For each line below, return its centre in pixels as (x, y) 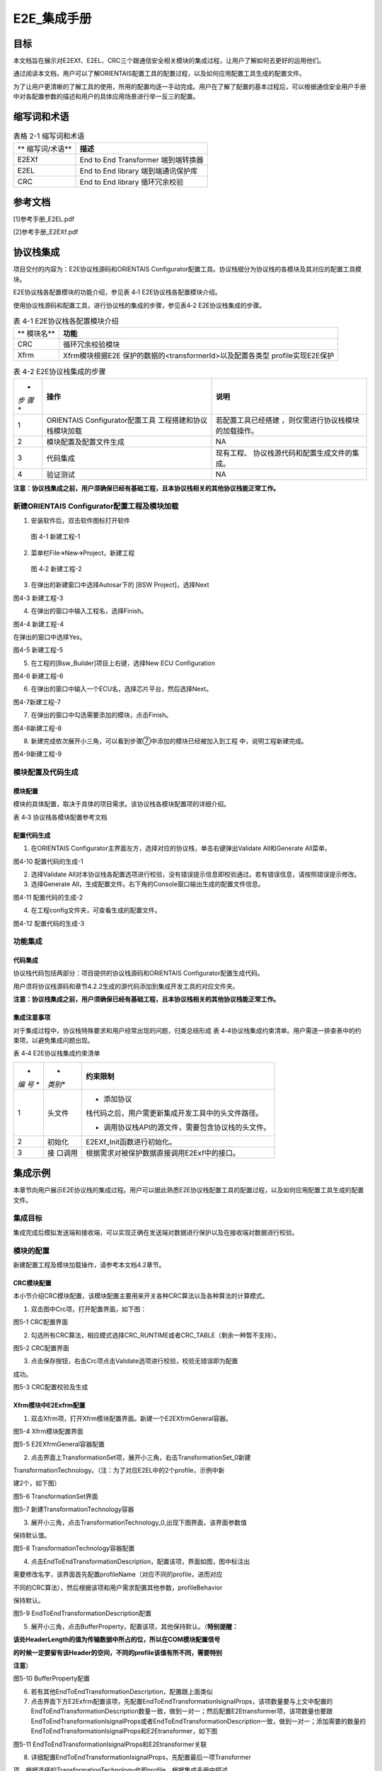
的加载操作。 (237, 431)
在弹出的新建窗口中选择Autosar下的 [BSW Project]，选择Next (120, 585)
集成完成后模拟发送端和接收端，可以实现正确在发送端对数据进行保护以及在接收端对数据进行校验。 (156, 1232)
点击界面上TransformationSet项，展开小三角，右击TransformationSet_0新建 (141, 1457)
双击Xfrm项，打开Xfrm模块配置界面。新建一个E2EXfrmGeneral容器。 (132, 1418)
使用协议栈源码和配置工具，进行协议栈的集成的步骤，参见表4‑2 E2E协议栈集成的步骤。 (139, 305)
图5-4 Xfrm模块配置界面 (48, 1431)
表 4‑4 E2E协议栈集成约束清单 (57, 1053)
